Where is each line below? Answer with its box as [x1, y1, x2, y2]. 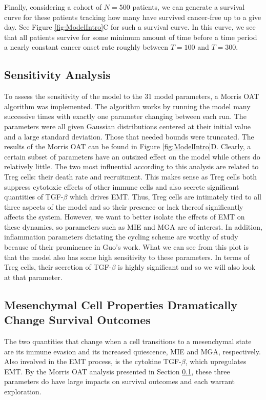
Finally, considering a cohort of [4, 2, 102, 12]
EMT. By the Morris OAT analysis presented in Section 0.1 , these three [4, 366, 230, 376]
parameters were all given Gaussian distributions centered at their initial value [4, 121, 251, 131]
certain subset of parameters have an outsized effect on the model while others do [4, 151, 260, 162]
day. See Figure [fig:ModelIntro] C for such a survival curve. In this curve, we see [4, 22, 256, 32]
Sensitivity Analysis [4, 67, 111, 83]
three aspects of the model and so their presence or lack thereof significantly [4, 201, 243, 212]
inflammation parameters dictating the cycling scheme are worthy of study [4, 231, 238, 242]
